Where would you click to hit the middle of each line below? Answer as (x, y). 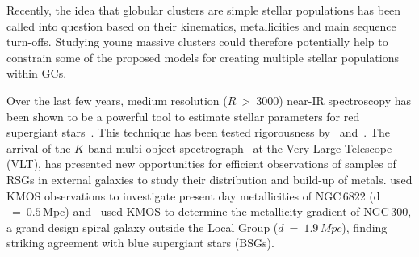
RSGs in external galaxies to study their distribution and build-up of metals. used (209, 179)
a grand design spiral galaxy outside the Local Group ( (142, 227)
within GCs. (37, 73)
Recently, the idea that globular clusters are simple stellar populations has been (204, 10)
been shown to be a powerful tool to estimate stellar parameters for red (183, 116)
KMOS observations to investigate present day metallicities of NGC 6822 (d (193, 195)
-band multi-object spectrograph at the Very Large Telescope (238, 147)
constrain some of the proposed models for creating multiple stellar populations (203, 57)
